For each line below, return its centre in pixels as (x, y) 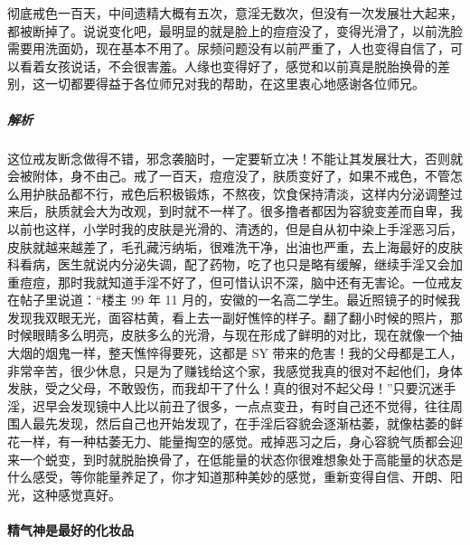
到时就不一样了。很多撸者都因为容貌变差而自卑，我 (310, 211)
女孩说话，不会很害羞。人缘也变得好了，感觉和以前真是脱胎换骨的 (241, 66)
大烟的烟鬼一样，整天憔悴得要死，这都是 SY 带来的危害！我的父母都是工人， (235, 353)
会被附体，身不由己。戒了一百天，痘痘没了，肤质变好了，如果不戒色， (216, 176)
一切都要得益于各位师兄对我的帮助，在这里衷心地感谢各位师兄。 (235, 84)
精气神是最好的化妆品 (70, 530)
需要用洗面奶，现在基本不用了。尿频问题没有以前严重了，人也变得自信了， (229, 48)
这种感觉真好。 (76, 494)
